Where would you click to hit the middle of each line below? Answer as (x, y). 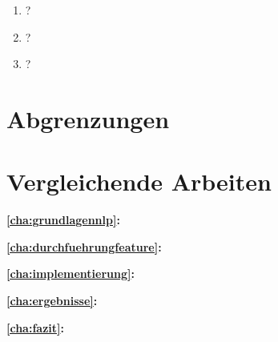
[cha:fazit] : (35, 327)
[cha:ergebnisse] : (52, 301)
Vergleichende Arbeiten (139, 181)
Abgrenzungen (88, 118)
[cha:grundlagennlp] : (63, 220)
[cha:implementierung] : (71, 274)
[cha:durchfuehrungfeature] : (84, 246)
